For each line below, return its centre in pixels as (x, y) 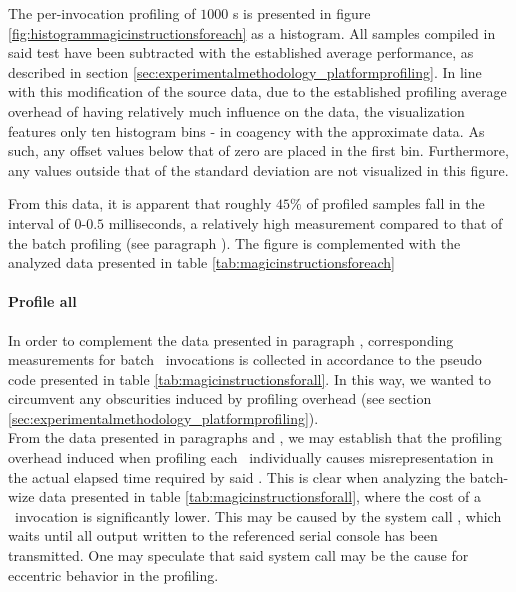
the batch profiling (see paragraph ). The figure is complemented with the (234, 242)
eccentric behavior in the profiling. (113, 574)
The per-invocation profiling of (102, 13)
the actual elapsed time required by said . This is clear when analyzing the (236, 476)
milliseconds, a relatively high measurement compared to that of (305, 222)
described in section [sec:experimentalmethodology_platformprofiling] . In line (245, 71)
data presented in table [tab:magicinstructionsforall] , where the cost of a (260, 496)
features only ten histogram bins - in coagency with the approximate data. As (246, 130)
